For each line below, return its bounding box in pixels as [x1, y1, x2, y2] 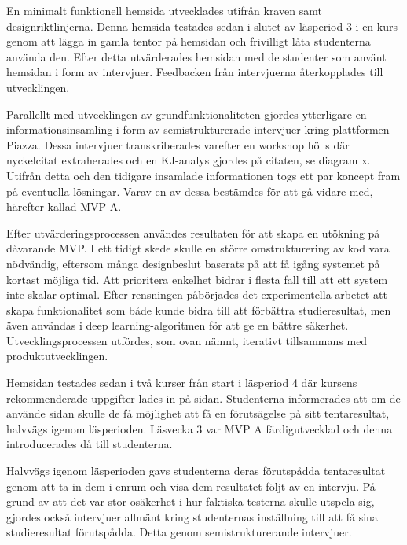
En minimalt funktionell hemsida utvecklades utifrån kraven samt [6, 2, 322, 18]
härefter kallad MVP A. [6, 198, 122, 215]
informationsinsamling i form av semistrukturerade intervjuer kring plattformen [6, 121, 390, 138]
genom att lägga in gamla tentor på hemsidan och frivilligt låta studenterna [6, 33, 371, 50]
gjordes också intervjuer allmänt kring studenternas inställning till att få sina [6, 508, 378, 525]
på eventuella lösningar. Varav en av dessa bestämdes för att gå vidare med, [6, 182, 373, 199]
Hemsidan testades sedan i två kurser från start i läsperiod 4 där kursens [6, 374, 357, 391]
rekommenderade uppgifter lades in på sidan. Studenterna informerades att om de [6, 389, 401, 406]
